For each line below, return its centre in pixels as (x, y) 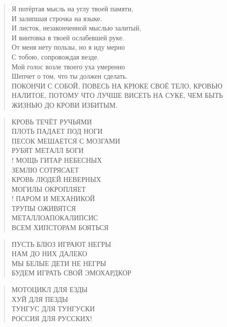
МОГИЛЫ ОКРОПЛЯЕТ (49, 189)
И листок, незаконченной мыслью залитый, (76, 28)
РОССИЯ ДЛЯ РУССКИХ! (52, 318)
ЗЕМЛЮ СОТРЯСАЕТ (45, 169)
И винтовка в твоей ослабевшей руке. (68, 37)
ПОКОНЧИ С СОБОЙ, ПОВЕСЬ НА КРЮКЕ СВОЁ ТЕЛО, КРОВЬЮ (117, 85)
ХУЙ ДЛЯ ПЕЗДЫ (40, 299)
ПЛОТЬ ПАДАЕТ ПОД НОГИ (57, 131)
